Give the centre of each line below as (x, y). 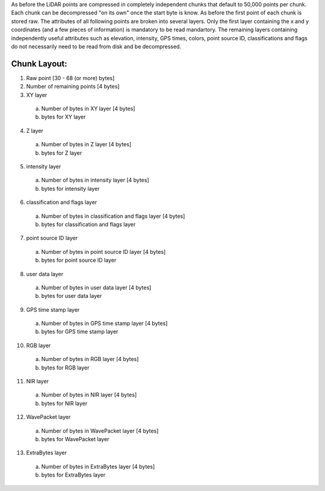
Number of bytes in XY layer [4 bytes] (88, 109)
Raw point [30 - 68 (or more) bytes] (70, 78)
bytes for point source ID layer (79, 260)
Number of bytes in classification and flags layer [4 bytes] (113, 216)
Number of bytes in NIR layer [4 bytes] (89, 395)
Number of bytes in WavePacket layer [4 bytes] (100, 431)
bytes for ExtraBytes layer (73, 475)
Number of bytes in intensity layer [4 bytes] (95, 180)
